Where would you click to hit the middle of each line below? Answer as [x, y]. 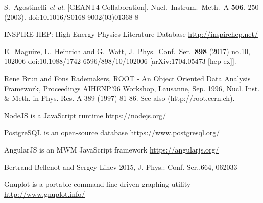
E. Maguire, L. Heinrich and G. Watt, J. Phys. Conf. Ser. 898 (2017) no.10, [127, 51]
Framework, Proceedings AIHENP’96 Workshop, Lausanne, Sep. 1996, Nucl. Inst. [132, 88]
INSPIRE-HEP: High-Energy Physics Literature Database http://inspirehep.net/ [131, 34]
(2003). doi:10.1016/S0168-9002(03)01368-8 [71, 17]
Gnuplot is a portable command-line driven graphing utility [98, 184]
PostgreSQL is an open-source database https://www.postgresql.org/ [112, 132]
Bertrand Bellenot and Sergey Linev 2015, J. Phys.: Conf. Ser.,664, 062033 [121, 167]
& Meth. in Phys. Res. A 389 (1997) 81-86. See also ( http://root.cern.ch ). [119, 98]
